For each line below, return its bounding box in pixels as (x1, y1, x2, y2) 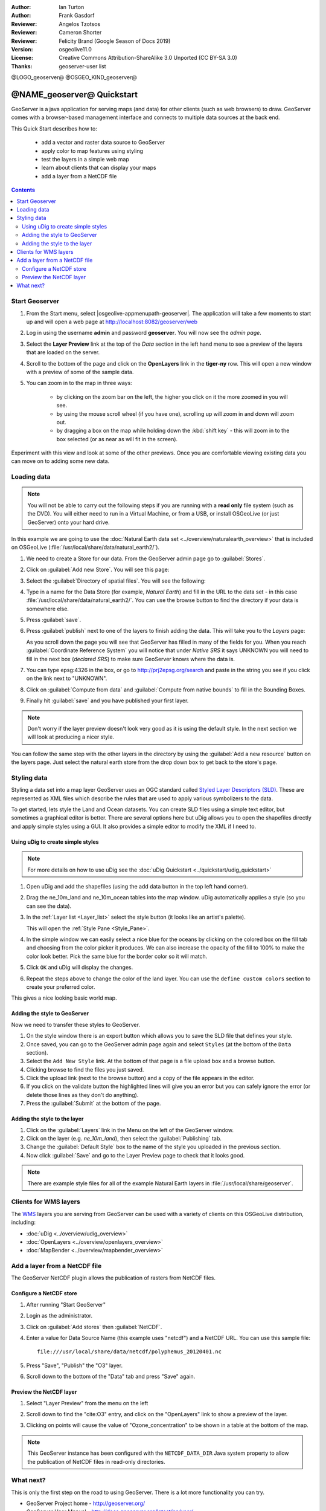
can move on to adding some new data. (11, 458, 110, 465)
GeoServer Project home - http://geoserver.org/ (26, 1500, 145, 1507)
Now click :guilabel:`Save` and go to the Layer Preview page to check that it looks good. (26, 1151, 245, 1159)
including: (11, 1218, 36, 1226)
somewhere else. (26, 605, 69, 612)
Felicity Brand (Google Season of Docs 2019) (59, 37, 171, 45)
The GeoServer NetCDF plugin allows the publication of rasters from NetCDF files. (11, 1274, 216, 1281)
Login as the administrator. (26, 1312, 93, 1319)
